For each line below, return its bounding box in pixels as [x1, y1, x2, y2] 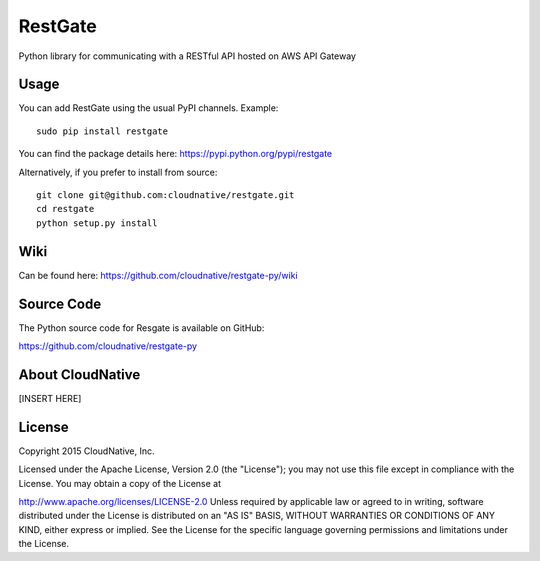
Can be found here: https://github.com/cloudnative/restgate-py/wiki [18, 269, 299, 281]
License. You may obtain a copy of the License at [18, 477, 222, 489]
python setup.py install [36, 217, 158, 229]
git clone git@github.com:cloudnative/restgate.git [36, 190, 295, 201]
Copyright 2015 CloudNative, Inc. [18, 445, 155, 457]
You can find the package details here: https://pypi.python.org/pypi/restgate [18, 148, 333, 160]
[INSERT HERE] [18, 392, 82, 404]
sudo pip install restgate [36, 125, 169, 137]
